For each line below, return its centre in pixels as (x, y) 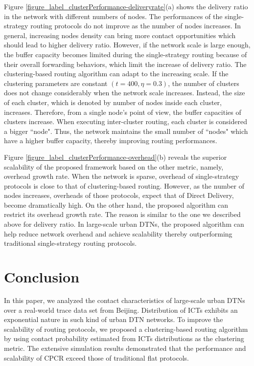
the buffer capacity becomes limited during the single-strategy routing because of (126, 54)
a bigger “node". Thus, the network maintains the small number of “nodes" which (126, 131)
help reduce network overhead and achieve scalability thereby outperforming (118, 233)
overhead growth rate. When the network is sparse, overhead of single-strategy (122, 176)
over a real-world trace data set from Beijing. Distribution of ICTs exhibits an (121, 310)
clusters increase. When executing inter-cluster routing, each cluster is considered (126, 121)
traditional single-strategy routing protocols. (70, 243)
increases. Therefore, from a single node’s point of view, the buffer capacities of (123, 112)
